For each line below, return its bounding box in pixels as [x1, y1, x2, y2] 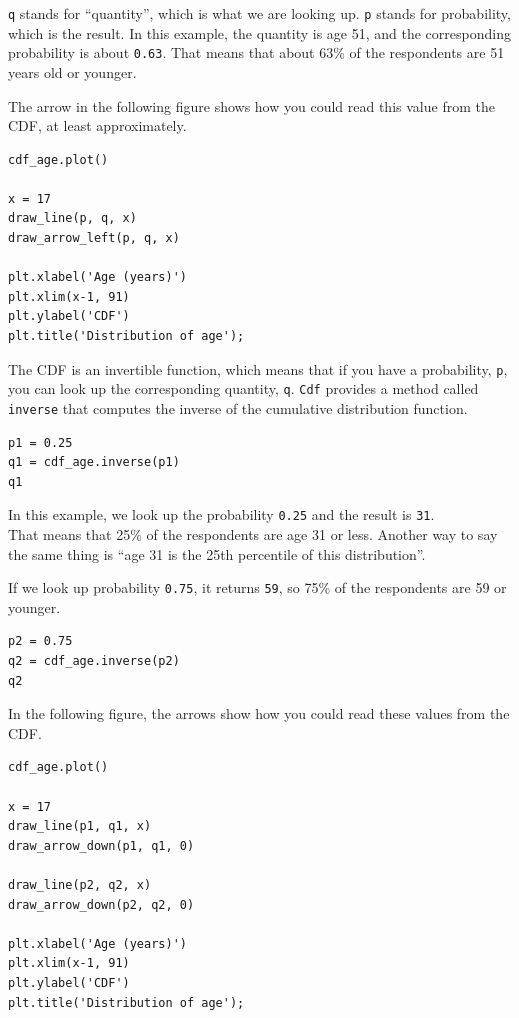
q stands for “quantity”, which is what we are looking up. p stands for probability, [8, 3, 511, 23]
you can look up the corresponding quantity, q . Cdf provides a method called [8, 378, 479, 399]
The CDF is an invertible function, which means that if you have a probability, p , [8, 358, 508, 379]
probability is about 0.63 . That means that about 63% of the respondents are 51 [8, 42, 505, 63]
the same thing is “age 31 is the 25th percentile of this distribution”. [8, 543, 426, 564]
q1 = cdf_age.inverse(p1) [8, 455, 180, 470]
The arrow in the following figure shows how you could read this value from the [8, 95, 495, 116]
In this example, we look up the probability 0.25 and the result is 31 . [8, 504, 435, 525]
